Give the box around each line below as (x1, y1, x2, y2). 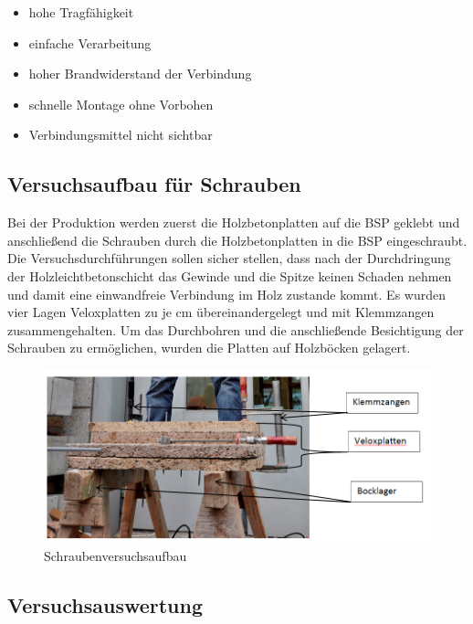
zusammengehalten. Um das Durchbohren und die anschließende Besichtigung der (7, 320, 464, 339)
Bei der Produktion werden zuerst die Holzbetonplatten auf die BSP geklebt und (7, 213, 460, 232)
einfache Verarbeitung (28, 33, 152, 52)
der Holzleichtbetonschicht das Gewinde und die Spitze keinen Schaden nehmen (7, 266, 452, 285)
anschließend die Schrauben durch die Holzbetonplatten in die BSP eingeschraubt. (7, 230, 468, 249)
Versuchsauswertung (7, 590, 204, 619)
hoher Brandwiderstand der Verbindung (28, 64, 252, 83)
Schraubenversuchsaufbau (44, 545, 187, 565)
